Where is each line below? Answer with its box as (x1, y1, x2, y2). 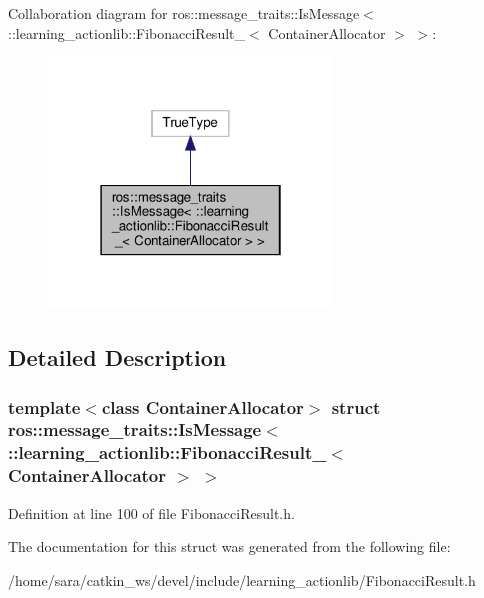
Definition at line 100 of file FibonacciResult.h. (8, 502, 295, 523)
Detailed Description (8, 342, 227, 373)
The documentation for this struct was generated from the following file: (8, 536, 451, 557)
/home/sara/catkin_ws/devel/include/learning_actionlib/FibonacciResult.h (8, 569, 476, 590)
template (8, 394, 81, 419)
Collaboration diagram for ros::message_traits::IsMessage (8, 3, 360, 23)
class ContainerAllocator (101, 394, 304, 419)
